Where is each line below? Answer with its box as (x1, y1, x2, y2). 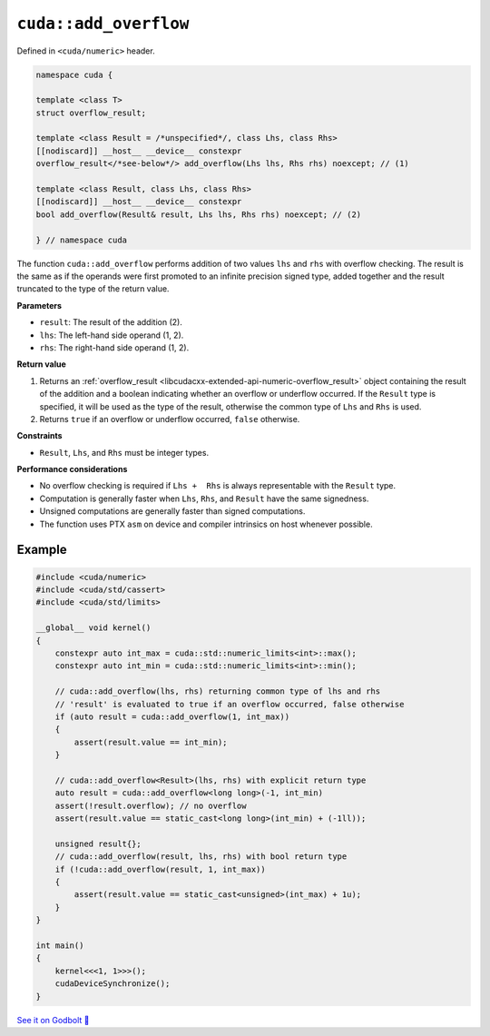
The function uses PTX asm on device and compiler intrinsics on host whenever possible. (39, 518, 373, 529)
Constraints (16, 430, 63, 441)
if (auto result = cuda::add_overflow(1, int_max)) (54, 711, 290, 722)
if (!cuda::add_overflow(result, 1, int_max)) (54, 863, 267, 874)
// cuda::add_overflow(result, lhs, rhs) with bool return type (54, 852, 348, 862)
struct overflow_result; (35, 107, 147, 118)
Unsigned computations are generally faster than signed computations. (39, 506, 306, 517)
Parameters (16, 300, 63, 311)
